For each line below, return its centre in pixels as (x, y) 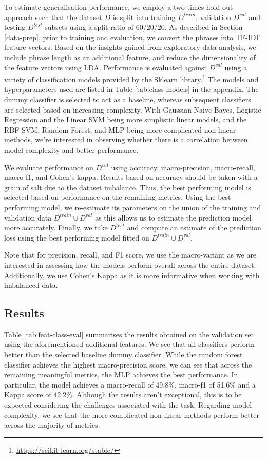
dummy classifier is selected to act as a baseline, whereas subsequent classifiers (128, 99)
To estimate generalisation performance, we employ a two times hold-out (119, 7)
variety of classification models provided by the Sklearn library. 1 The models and (131, 78)
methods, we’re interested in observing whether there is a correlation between (126, 140)
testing (15, 27)
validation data (28, 217)
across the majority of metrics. (52, 425)
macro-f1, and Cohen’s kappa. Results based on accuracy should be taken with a (131, 177)
